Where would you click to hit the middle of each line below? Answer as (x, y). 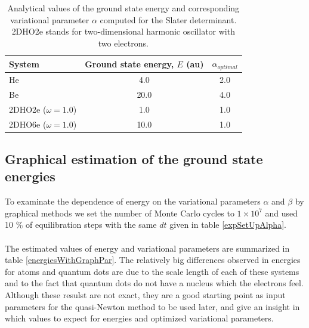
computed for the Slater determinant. (168, 19)
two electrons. (123, 43)
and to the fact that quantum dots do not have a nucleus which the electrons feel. (154, 283)
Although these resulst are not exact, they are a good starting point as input (145, 295)
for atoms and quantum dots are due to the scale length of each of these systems (152, 271)
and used (282, 213)
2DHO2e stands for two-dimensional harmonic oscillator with (123, 31)
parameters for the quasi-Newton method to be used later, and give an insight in (152, 306)
